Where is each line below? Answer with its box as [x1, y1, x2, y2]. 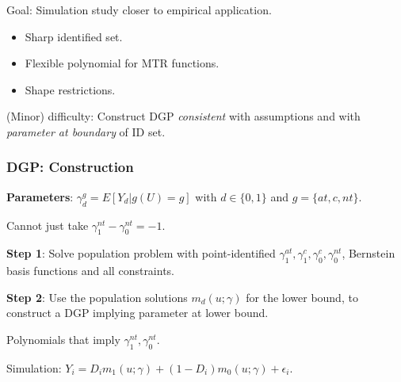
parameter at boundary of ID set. [6, 123, 166, 139]
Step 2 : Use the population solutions [6, 288, 188, 305]
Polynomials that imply [6, 330, 120, 347]
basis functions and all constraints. [6, 262, 175, 279]
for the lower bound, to [246, 288, 358, 305]
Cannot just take [6, 216, 89, 233]
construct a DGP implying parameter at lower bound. [6, 304, 269, 321]
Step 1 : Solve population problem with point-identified [6, 245, 276, 262]
